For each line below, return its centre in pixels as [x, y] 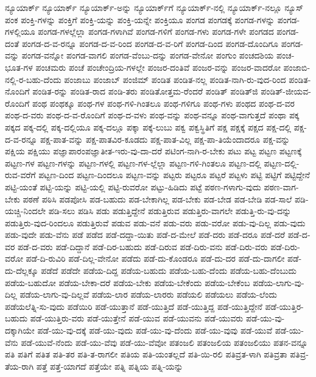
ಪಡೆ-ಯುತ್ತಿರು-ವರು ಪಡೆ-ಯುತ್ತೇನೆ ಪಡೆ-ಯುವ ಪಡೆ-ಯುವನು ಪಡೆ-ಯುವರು [137, 318]
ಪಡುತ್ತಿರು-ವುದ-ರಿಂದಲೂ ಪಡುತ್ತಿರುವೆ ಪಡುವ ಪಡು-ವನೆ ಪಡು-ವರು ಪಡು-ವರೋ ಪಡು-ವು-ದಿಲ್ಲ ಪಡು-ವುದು [155, 222]
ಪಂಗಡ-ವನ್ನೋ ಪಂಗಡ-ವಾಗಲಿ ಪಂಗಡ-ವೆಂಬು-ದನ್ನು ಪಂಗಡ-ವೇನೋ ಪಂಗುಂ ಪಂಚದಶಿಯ [148, 55]
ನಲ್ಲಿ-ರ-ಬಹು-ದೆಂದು [33, 79]
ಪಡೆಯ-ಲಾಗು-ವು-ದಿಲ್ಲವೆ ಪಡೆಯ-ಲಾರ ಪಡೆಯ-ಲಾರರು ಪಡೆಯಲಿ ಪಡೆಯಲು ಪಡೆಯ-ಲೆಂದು [148, 294]
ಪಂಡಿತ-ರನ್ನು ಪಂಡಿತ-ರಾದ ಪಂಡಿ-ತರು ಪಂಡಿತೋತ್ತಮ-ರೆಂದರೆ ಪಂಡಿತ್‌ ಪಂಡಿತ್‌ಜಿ [145, 91]
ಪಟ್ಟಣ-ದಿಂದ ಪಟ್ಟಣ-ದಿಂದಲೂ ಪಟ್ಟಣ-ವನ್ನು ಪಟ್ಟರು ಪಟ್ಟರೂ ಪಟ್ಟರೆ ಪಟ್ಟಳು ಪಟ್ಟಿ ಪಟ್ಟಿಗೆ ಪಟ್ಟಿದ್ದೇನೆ [174, 175]
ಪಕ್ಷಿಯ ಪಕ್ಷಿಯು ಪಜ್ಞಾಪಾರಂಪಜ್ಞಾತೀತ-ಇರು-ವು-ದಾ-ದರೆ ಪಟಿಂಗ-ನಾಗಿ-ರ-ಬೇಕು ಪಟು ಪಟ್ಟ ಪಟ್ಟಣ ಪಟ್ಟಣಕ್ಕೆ [153, 151]
